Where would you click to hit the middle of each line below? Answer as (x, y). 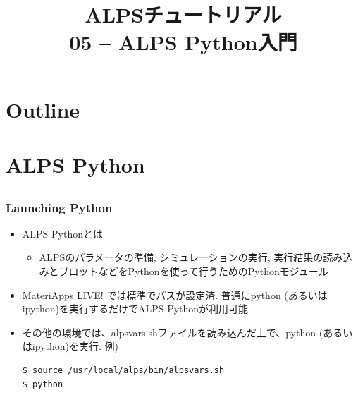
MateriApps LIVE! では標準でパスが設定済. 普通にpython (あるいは (175, 294)
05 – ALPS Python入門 (183, 42)
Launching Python (59, 207)
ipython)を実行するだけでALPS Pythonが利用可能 (135, 309)
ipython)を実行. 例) (75, 346)
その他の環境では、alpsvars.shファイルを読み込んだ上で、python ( (173, 332)
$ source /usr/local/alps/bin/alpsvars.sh (123, 370)
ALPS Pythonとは (62, 233)
